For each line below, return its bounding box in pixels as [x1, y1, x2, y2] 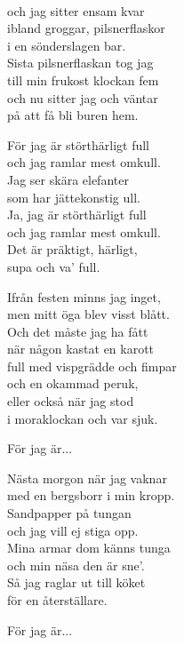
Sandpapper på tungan [7, 504, 132, 522]
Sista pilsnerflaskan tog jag [7, 53, 154, 72]
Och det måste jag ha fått [7, 322, 148, 340]
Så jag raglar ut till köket [7, 573, 146, 592]
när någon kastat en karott [7, 339, 155, 358]
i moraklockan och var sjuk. [7, 409, 158, 427]
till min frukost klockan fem [7, 70, 159, 89]
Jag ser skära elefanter [7, 170, 129, 188]
